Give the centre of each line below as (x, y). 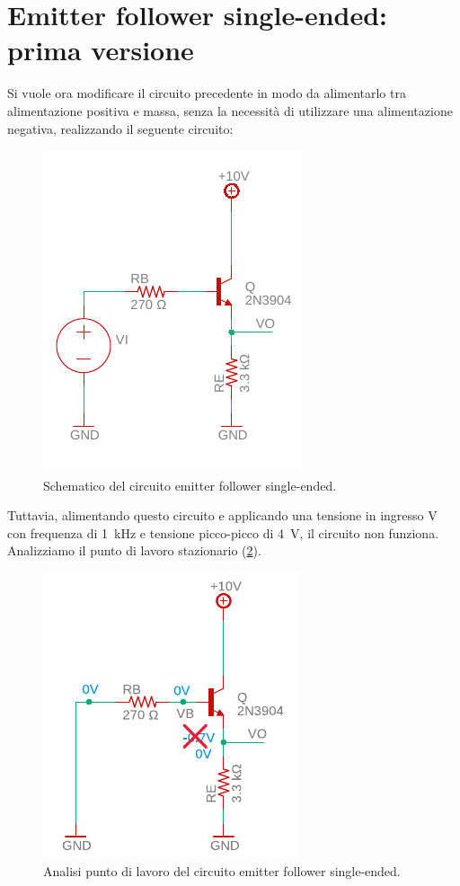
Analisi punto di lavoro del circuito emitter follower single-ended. (222, 870)
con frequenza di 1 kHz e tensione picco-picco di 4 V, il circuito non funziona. (223, 532)
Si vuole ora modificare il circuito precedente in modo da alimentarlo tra (207, 93)
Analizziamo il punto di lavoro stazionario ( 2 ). (134, 550)
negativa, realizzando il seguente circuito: (120, 128)
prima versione (101, 50)
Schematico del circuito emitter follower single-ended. (190, 485)
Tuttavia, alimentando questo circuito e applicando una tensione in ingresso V (222, 515)
